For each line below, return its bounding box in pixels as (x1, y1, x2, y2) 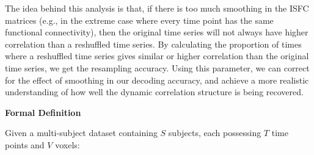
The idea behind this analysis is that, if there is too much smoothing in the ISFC (5, 2, 309, 14)
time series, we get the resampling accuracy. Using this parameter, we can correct (5, 61, 310, 74)
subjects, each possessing (168, 126, 261, 139)
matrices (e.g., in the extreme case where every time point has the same (5, 13, 274, 26)
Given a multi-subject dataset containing (5, 126, 158, 139)
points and (5, 138, 45, 151)
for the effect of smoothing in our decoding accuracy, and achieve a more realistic (5, 73, 309, 86)
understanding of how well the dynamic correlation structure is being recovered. (5, 85, 304, 98)
